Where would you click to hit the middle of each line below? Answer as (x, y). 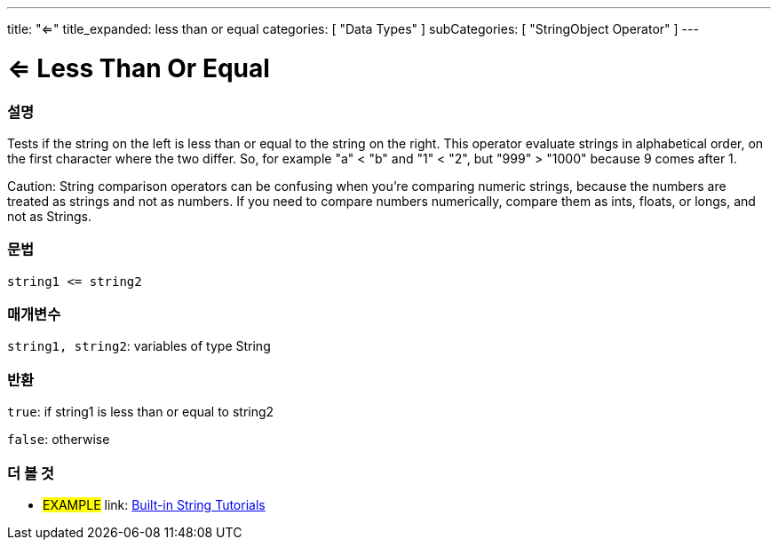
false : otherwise (59, 440)
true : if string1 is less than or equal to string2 (141, 412)
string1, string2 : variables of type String (139, 346)
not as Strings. (50, 216)
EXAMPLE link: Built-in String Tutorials (154, 504)
